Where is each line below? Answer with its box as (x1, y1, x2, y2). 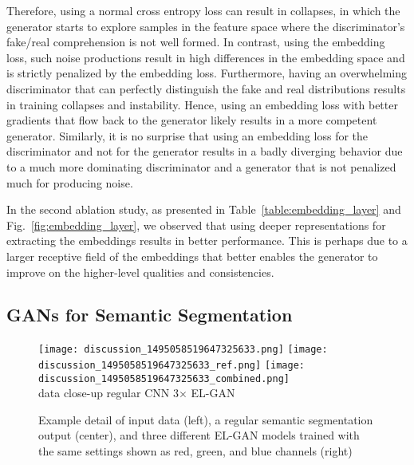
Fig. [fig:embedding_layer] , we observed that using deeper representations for (6, 216, 386, 233)
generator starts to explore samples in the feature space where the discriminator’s (6, 18, 405, 34)
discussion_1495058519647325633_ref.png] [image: (38, 359, 305, 371)
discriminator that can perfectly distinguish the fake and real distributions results (6, 80, 406, 97)
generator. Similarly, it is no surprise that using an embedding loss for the (6, 127, 369, 144)
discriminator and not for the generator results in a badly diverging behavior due (6, 143, 403, 160)
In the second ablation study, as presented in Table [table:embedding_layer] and (6, 201, 401, 218)
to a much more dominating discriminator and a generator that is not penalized (6, 158, 396, 175)
